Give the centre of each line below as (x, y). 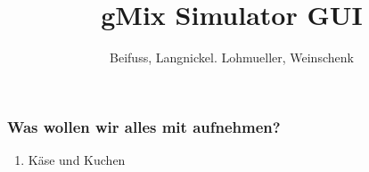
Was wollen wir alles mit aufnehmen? (144, 126)
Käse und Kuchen (77, 160)
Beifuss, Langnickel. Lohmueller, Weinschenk (232, 57)
